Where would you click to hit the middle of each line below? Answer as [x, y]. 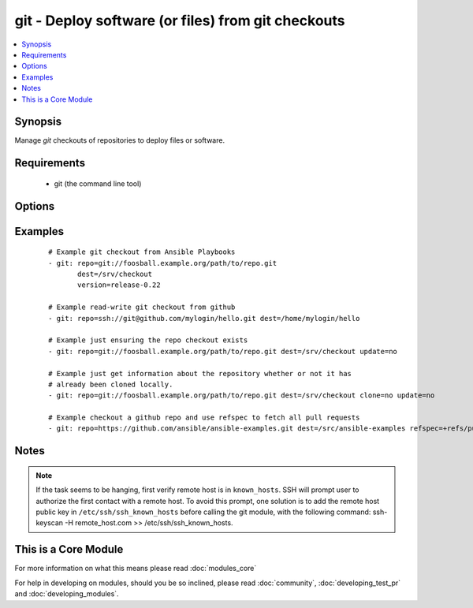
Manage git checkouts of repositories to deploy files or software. [119, 140]
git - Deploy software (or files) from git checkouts [180, 21]
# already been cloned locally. [111, 384]
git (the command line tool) [98, 183]
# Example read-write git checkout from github [142, 307]
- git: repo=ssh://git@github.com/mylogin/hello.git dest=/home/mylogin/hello [204, 318]
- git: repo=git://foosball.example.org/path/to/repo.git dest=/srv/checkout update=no [223, 351]
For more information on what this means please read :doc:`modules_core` [136, 569]
